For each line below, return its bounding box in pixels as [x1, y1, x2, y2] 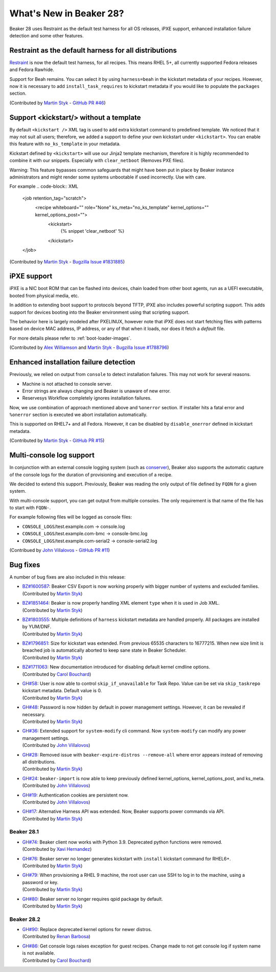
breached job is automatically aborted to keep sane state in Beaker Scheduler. [22, 647, 187, 653]
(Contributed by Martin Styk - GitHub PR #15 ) [9, 437, 105, 444]
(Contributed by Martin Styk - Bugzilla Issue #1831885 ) [9, 258, 125, 264]
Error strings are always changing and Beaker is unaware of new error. [22, 388, 171, 394]
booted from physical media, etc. [9, 292, 79, 299]
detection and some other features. [9, 32, 84, 38]
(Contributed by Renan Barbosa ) [22, 934, 90, 940]
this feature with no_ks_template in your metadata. [9, 141, 121, 147]
